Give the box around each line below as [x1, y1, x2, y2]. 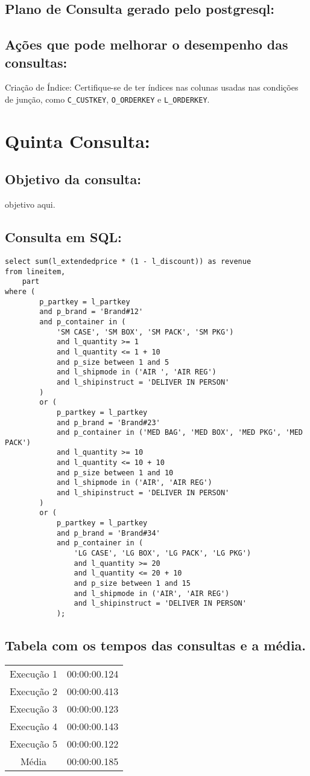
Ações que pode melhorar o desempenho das [5, 35, 288, 54]
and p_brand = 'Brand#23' [56, 418, 160, 427]
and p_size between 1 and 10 [56, 468, 174, 477]
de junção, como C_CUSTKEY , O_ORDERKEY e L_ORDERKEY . [5, 92, 210, 105]
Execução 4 [10, 719, 57, 733]
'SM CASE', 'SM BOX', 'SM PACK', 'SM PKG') [56, 327, 234, 336]
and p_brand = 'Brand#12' [39, 307, 144, 316]
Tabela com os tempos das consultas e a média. [5, 636, 306, 655]
